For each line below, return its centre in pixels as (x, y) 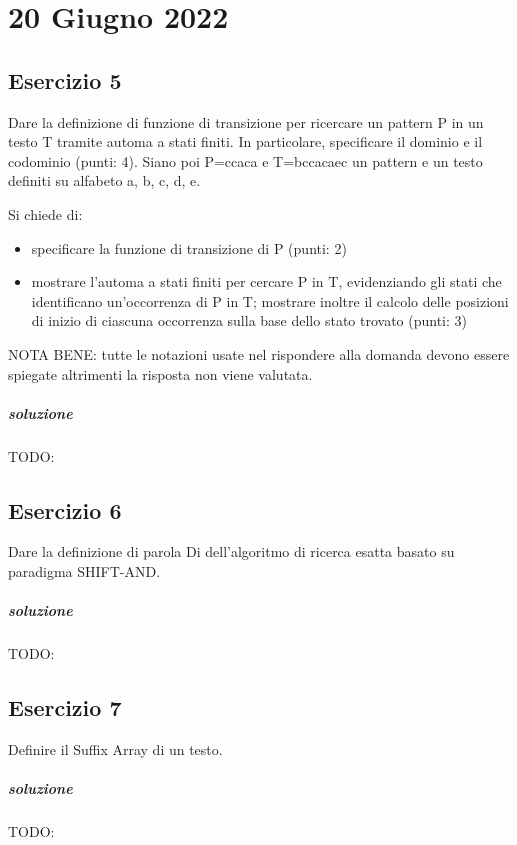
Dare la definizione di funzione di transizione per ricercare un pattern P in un (246, 121)
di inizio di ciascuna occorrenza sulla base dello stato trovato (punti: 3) (249, 320)
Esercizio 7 (65, 707)
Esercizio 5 (65, 79)
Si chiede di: (45, 213)
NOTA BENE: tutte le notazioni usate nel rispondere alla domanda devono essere (259, 353)
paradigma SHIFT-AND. (84, 571)
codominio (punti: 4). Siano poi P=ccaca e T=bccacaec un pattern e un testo (245, 160)
